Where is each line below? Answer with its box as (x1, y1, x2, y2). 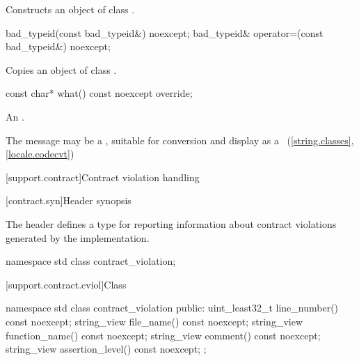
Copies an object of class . (6, 62, 117, 77)
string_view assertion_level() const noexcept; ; (6, 341, 207, 356)
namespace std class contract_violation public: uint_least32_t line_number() (6, 300, 339, 315)
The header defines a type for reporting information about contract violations (6, 216, 337, 231)
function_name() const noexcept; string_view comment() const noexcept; (6, 328, 321, 342)
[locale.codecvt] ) (6, 146, 74, 161)
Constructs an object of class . (6, 2, 135, 16)
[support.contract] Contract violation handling (6, 169, 200, 184)
